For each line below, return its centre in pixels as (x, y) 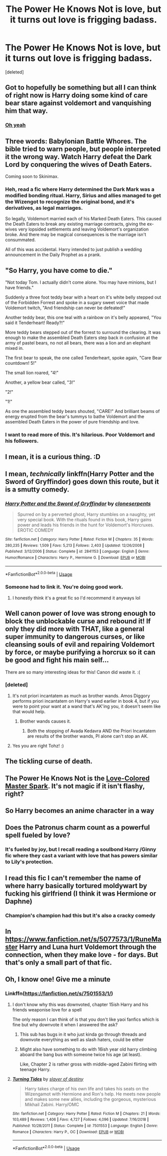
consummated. (20, 240)
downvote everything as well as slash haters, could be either (82, 1039)
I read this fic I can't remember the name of (73, 878)
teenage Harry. (35, 1069)
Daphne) (19, 901)
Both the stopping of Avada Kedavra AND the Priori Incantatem (91, 731)
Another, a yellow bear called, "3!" (40, 382)
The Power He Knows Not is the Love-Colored (78, 778)
